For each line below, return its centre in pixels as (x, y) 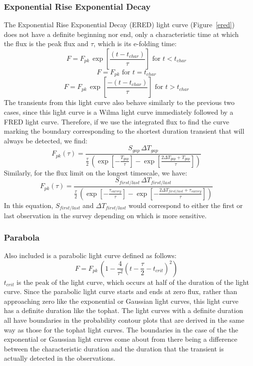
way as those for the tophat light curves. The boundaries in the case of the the (121, 329)
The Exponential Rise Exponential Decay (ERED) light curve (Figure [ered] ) (119, 25)
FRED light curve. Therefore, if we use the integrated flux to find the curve (117, 121)
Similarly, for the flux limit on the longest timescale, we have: (96, 172)
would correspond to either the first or (186, 205)
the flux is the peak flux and (46, 44)
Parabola (22, 237)
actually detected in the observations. (60, 358)
